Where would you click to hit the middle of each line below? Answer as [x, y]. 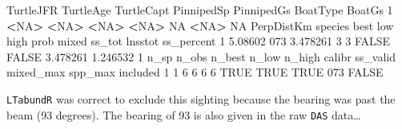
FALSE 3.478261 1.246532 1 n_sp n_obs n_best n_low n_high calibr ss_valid [201, 56]
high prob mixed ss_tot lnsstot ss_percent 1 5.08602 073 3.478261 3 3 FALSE [199, 41]
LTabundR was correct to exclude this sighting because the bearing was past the [201, 98]
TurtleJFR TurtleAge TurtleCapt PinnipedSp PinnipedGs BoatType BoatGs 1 [200, 10]
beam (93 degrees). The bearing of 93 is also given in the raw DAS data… [184, 114]
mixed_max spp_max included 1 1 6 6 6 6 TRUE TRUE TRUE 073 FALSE [195, 72]
